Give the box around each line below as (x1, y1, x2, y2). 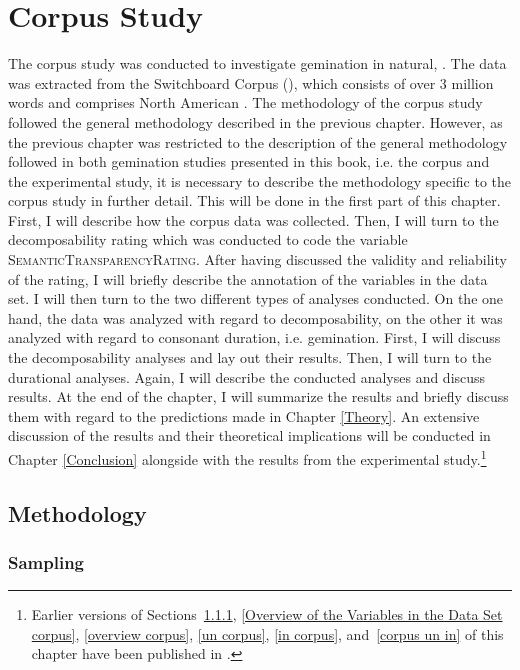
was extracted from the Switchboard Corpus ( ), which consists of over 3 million (8, 72, 494, 93)
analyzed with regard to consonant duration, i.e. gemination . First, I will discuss (8, 327, 501, 348)
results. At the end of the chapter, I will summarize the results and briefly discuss (8, 386, 509, 407)
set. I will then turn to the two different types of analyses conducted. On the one (8, 288, 504, 309)
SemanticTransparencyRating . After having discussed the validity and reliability (8, 249, 507, 270)
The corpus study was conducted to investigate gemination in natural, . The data (8, 53, 507, 74)
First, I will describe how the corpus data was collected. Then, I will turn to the (8, 209, 499, 230)
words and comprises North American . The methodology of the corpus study (8, 92, 483, 113)
